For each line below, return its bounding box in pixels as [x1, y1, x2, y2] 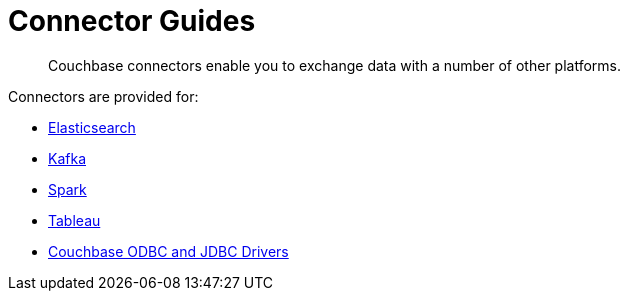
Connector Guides [8, 4, 256, 38]
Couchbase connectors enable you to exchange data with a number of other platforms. [48, 56, 621, 74]
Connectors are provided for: [8, 87, 199, 105]
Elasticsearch [48, 118, 136, 136]
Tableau [48, 211, 101, 229]
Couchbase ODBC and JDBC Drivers [48, 242, 289, 260]
